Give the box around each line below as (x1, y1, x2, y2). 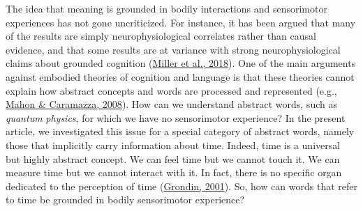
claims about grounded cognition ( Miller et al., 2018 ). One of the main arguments (6, 56, 356, 70)
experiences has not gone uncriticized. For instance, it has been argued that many (6, 15, 356, 29)
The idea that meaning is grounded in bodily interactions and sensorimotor (6, 1, 327, 15)
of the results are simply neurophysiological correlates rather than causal (6, 29, 316, 43)
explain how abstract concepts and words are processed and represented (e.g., (6, 83, 337, 97)
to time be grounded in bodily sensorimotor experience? (6, 192, 245, 207)
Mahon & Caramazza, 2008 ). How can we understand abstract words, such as (6, 97, 337, 111)
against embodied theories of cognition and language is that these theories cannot (6, 69, 355, 84)
